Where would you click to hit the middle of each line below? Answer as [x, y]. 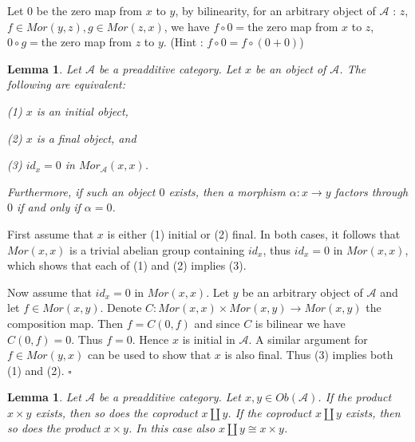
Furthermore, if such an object [81, 191]
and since [217, 323]
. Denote [121, 308]
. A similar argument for [308, 339]
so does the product [54, 428]
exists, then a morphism [227, 191]
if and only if [49, 207]
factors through [372, 191]
